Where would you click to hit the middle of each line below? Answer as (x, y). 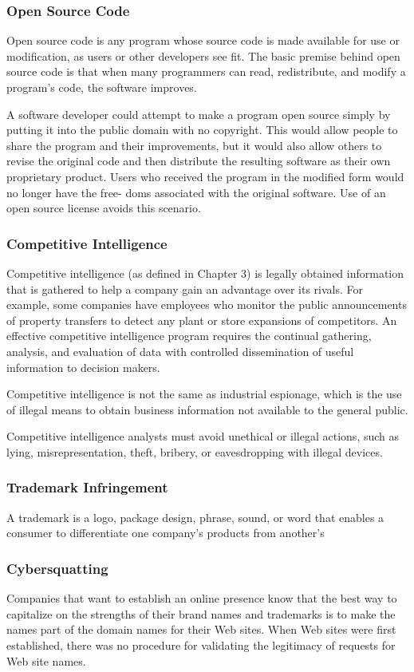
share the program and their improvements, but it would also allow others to (194, 145)
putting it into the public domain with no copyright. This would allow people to (202, 130)
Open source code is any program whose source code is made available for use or (203, 40)
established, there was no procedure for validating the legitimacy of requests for (201, 644)
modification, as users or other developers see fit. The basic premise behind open (203, 55)
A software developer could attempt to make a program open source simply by (199, 114)
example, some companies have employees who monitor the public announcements (207, 304)
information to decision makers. (83, 367)
